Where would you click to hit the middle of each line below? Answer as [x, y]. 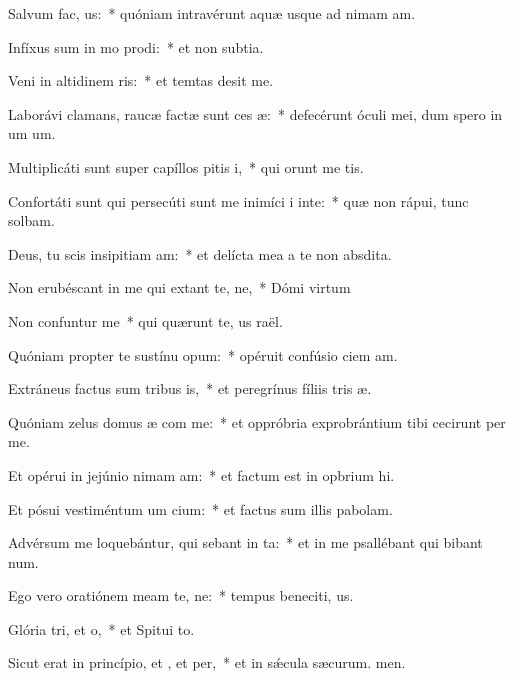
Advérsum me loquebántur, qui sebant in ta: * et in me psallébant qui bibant [245, 542]
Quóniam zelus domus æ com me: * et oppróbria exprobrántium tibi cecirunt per [257, 421]
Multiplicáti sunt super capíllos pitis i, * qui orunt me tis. [186, 166]
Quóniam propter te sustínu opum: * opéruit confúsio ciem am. [203, 354]
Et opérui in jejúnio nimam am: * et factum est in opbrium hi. [201, 474]
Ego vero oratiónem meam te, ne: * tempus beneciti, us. [181, 595]
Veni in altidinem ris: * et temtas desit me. [141, 80]
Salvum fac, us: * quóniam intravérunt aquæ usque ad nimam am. [212, 13]
